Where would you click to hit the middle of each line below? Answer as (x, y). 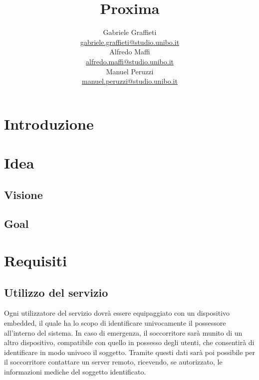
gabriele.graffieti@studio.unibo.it (130, 42)
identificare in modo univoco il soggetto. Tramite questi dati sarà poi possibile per (130, 352)
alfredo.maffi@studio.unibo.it (130, 61)
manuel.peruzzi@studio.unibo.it (130, 81)
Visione (23, 194)
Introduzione (49, 123)
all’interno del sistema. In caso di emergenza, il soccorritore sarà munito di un (123, 332)
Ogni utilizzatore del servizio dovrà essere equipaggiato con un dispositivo (117, 313)
